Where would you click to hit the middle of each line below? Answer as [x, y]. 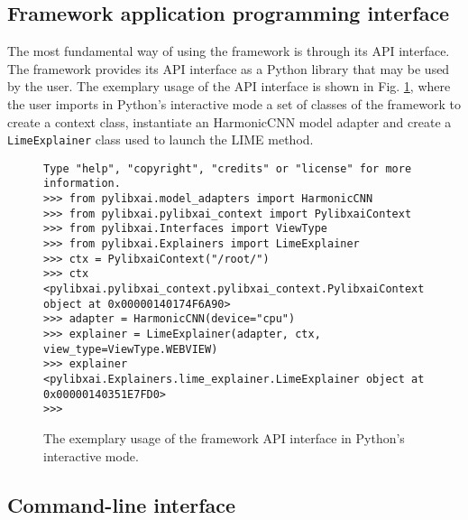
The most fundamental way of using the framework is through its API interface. [229, 51]
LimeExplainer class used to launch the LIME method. [161, 139]
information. [82, 184]
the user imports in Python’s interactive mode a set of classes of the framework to [234, 103]
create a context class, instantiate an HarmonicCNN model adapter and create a [229, 121]
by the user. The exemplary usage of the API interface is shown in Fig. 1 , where [229, 86]
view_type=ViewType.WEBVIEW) [131, 349]
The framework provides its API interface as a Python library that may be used [229, 68]
